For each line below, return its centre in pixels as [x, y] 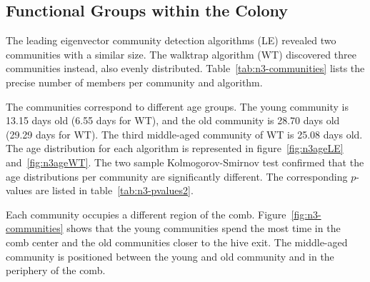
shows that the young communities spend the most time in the [204, 228]
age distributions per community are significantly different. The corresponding [177, 176]
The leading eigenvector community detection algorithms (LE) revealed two [171, 40]
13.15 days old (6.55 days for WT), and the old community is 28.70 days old [173, 120]
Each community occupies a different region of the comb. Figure [146, 214]
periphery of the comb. [56, 270]
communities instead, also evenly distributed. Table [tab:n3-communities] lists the [185, 68]
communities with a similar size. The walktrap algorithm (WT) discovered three [181, 54]
